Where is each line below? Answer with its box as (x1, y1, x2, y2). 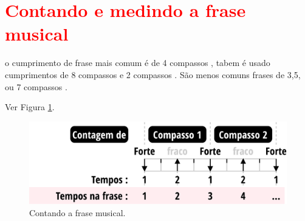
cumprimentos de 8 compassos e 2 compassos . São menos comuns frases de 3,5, (5, 68, 301, 81)
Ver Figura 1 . (5, 101, 55, 113)
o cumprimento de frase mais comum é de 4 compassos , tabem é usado (5, 56, 270, 69)
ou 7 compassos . (5, 80, 67, 93)
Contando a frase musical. (29, 206, 126, 219)
